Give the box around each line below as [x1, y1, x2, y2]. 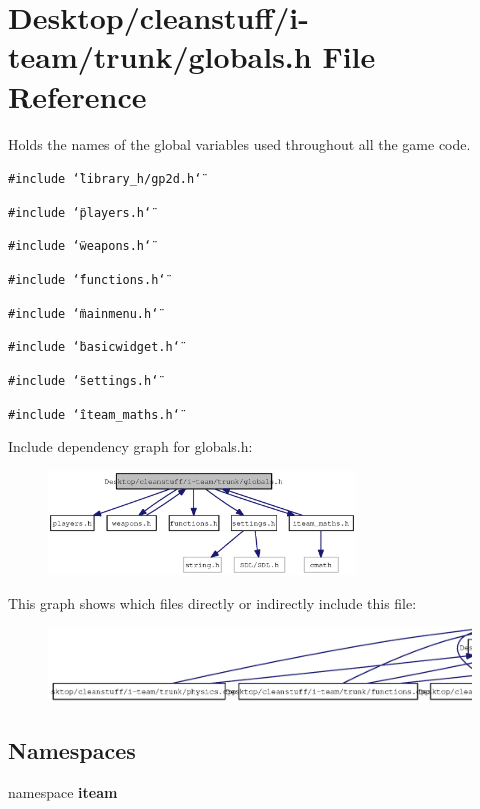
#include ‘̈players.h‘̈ [8, 205, 152, 220]
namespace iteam [8, 781, 118, 802]
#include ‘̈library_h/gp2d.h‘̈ [8, 172, 202, 187]
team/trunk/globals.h [8, 36, 312, 77]
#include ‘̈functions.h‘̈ [8, 273, 166, 288]
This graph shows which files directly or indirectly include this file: [8, 592, 417, 613]
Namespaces [8, 734, 136, 765]
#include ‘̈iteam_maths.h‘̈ [8, 407, 180, 422]
